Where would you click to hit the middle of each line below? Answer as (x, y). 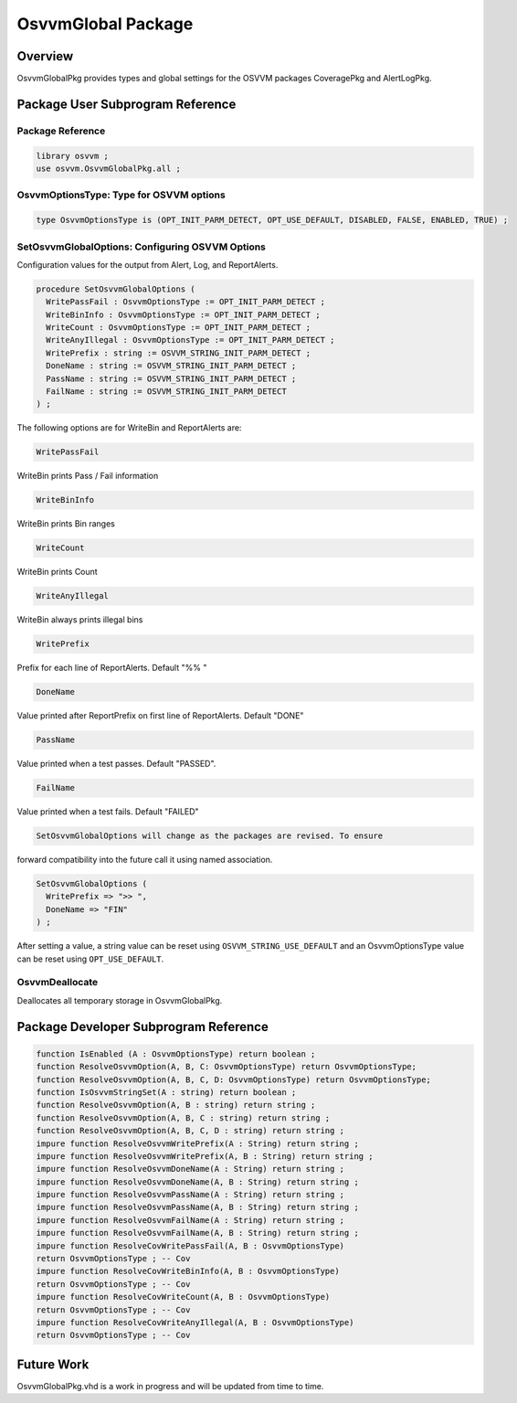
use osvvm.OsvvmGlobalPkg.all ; (109, 169)
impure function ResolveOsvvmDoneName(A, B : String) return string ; (198, 1182)
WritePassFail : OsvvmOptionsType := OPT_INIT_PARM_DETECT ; (186, 302)
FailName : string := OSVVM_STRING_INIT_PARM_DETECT (166, 392)
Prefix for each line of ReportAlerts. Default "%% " (112, 668)
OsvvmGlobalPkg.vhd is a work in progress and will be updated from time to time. (170, 1386)
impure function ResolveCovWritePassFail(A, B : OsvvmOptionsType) (190, 1246)
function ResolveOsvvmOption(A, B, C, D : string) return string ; (190, 1131)
